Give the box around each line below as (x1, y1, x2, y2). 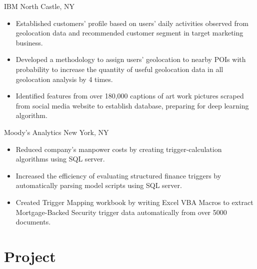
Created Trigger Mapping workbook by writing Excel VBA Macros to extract (15, 196, 253, 207)
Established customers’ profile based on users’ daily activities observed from (15, 17, 248, 28)
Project (4, 245, 56, 266)
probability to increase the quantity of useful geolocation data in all (15, 63, 223, 74)
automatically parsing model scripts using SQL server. (15, 180, 182, 190)
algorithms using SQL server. (15, 153, 105, 164)
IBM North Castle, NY (4, 1, 75, 11)
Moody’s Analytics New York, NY (4, 126, 109, 137)
